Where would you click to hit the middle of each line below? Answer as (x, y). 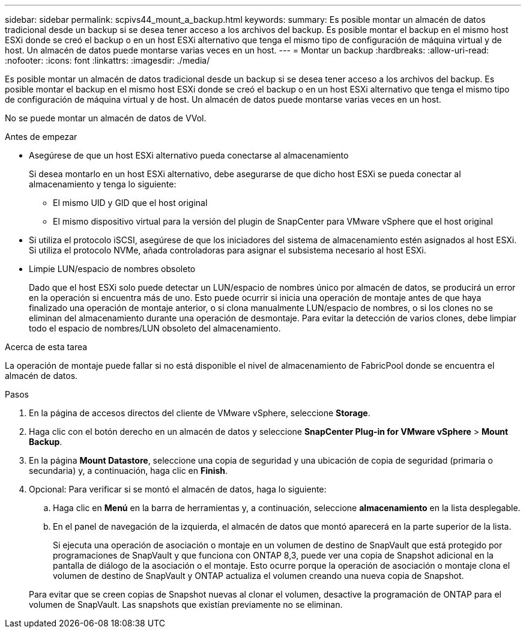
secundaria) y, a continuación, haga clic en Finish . (128, 471)
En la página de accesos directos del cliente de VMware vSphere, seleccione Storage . (200, 413)
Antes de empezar (41, 137)
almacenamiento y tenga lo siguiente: (103, 184)
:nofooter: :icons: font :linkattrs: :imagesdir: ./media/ (107, 60)
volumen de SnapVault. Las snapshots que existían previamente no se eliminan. (186, 604)
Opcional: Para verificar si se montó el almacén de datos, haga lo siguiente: (178, 489)
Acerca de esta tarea (46, 347)
